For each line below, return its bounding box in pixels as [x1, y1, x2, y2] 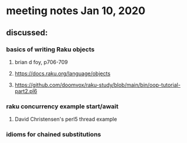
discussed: [6, 28, 48, 38]
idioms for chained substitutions [6, 131, 101, 139]
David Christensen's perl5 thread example [14, 116, 117, 123]
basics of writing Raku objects [6, 45, 95, 54]
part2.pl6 [14, 87, 37, 95]
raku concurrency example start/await [6, 102, 119, 110]
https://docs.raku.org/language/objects [14, 69, 111, 77]
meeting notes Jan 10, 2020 [6, 4, 146, 18]
